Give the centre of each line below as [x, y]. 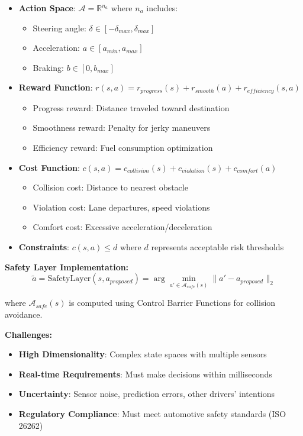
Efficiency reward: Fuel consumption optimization [123, 148]
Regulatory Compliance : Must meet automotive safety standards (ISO [152, 414]
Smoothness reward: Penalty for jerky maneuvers [122, 127]
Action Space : [47, 8]
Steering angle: [59, 28]
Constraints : [44, 246]
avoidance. [24, 314]
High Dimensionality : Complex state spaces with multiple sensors [143, 354]
